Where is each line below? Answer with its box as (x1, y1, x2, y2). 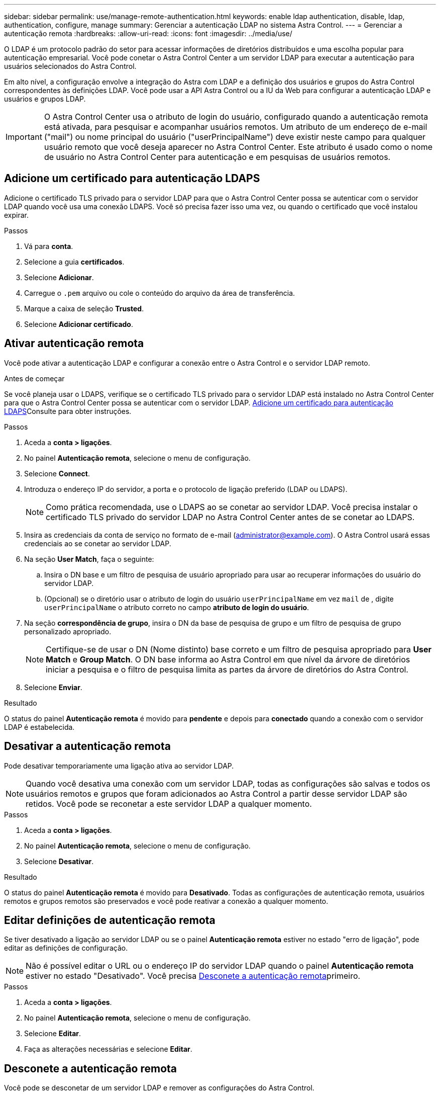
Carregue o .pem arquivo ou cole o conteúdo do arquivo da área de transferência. (24, 288, 295, 297)
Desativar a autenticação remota (4, 740, 171, 753)
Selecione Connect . (24, 469, 90, 478)
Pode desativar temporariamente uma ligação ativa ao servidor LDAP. (4, 761, 234, 770)
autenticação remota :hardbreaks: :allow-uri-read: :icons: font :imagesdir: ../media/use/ (4, 29, 292, 38)
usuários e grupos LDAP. (4, 95, 86, 103)
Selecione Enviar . (24, 683, 82, 692)
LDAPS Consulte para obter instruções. (4, 406, 132, 415)
